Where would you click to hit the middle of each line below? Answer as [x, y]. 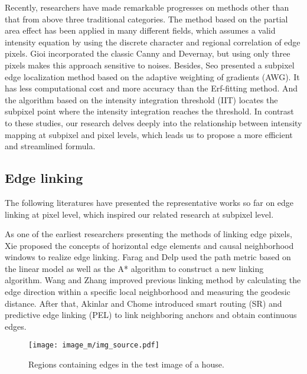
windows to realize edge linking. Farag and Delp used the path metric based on [148, 257]
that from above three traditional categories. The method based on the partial [146, 19]
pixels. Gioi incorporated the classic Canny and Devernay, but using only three [148, 53]
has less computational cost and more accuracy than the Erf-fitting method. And [151, 88]
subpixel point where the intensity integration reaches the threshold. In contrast [149, 111]
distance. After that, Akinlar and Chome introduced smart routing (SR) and [143, 303]
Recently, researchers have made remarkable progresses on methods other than [147, 7]
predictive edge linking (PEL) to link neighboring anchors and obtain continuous [151, 315]
